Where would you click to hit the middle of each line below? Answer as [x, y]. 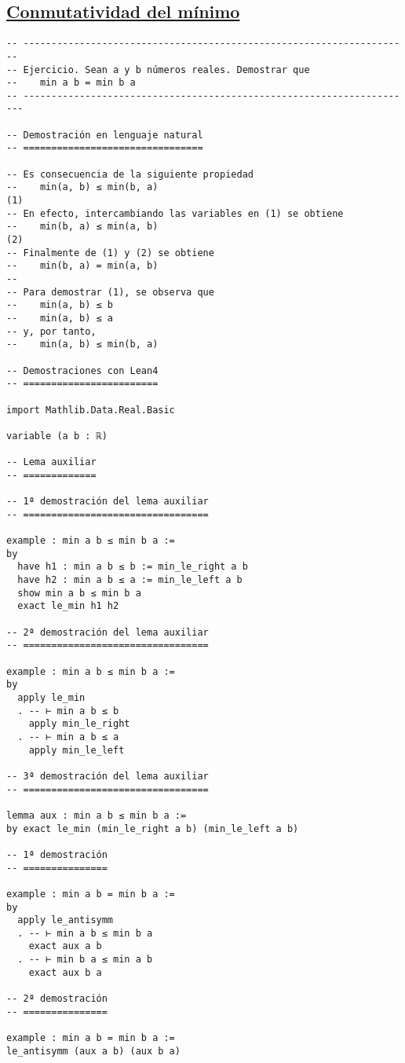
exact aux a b [65, 946]
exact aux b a [65, 972]
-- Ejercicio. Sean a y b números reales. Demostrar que [158, 70]
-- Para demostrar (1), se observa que [110, 292]
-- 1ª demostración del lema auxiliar [108, 502]
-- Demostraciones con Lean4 [82, 370]
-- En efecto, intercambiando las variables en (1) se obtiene [175, 213]
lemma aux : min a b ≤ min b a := [97, 815]
